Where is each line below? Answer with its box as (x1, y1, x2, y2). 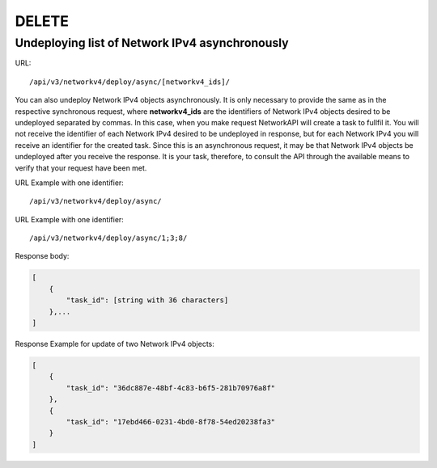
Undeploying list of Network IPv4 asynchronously (15, 36, 289, 50)
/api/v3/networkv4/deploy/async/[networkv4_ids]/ (29, 77, 231, 86)
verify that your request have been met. (15, 162, 147, 173)
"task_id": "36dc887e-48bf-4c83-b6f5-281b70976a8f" (66, 383, 276, 392)
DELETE (15, 12, 69, 30)
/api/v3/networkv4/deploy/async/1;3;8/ (29, 234, 188, 242)
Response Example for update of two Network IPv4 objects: (15, 339, 214, 348)
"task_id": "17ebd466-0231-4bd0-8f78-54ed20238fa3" (66, 417, 276, 426)
